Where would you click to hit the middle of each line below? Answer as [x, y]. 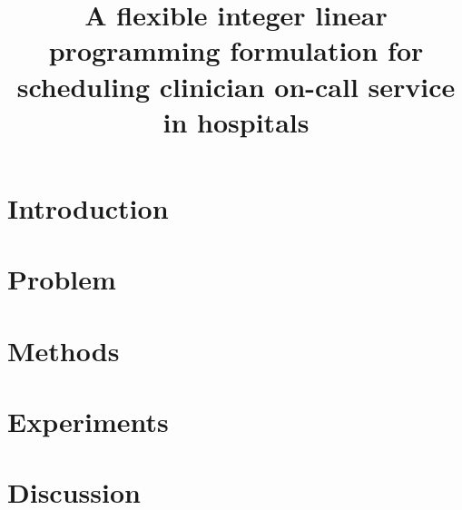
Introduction [88, 207]
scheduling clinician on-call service [236, 86]
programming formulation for [236, 50]
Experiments [88, 422]
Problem [62, 279]
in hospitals [236, 121]
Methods [64, 350]
